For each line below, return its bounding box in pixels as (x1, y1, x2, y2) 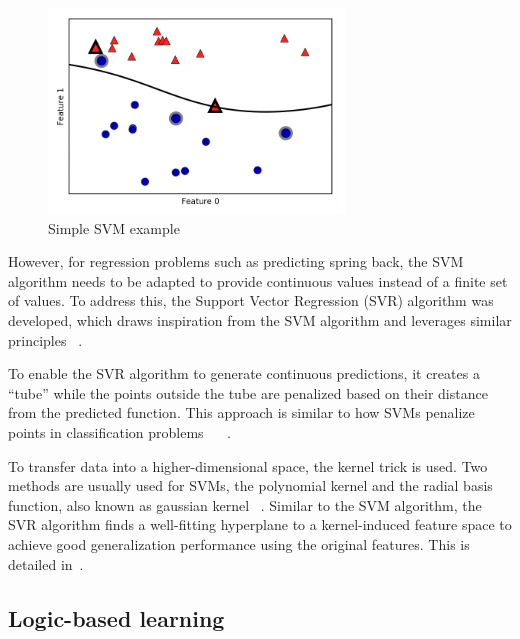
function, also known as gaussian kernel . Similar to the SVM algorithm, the (8, 494, 482, 515)
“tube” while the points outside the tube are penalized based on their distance (8, 382, 488, 403)
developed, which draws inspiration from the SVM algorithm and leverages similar (8, 310, 512, 330)
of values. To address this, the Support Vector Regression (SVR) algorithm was (8, 290, 494, 311)
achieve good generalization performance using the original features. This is (8, 533, 470, 554)
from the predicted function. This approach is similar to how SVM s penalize (8, 402, 475, 423)
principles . (8, 329, 83, 350)
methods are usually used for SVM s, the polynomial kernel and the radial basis (8, 475, 493, 496)
